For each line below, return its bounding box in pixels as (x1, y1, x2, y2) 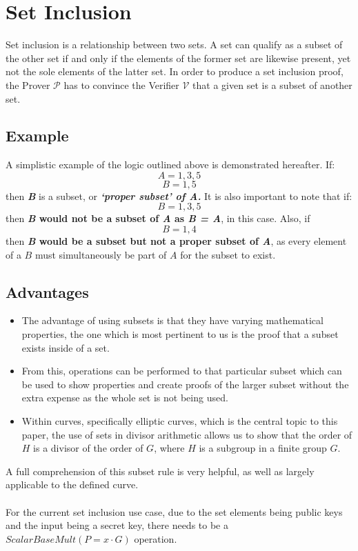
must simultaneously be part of (34, 247, 167, 261)
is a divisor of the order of (33, 441, 143, 455)
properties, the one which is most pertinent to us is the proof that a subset (21, 327, 339, 341)
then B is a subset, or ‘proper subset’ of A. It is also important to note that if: (6, 188, 352, 203)
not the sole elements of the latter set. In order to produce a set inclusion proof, (6, 64, 344, 79)
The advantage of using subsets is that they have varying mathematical (21, 313, 324, 328)
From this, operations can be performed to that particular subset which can (21, 363, 342, 378)
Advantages (6, 281, 89, 302)
